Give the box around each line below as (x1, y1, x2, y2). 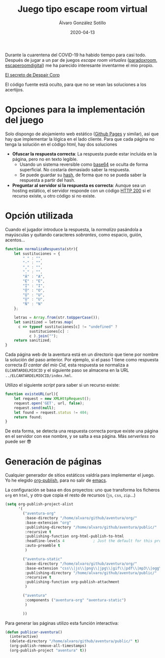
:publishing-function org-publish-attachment (25, 580, 120, 584)
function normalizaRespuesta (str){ (5, 246, 78, 251)
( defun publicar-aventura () (5, 629, 63, 635)
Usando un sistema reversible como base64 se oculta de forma (19, 161, 148, 167)
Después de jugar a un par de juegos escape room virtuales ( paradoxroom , (5, 57, 158, 63)
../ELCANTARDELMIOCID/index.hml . (5, 373, 73, 379)
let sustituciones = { (14, 251, 60, 256)
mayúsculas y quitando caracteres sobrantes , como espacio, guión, (5, 232, 142, 237)
